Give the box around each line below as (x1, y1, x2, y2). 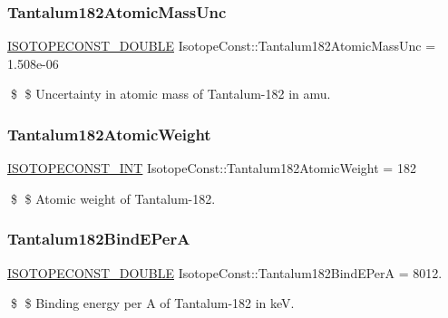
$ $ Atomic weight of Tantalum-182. (10, 188, 216, 207)
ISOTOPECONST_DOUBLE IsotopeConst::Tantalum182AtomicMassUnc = (7, 36, 436, 55)
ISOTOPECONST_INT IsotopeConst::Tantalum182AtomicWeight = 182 (7, 159, 416, 178)
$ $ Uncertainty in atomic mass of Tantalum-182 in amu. (10, 84, 331, 103)
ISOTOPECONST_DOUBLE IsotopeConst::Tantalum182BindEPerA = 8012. (7, 263, 443, 282)
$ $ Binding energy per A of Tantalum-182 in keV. (10, 294, 295, 313)
